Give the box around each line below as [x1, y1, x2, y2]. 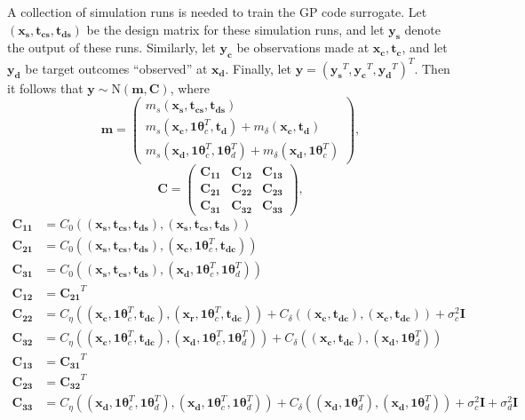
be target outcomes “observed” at [25, 59, 208, 77]
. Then [414, 59, 450, 77]
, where [170, 78, 211, 97]
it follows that [7, 78, 84, 97]
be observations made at [236, 38, 370, 57]
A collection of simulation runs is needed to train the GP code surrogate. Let [7, 3, 427, 20]
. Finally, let [225, 59, 292, 77]
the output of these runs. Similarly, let [7, 38, 216, 57]
